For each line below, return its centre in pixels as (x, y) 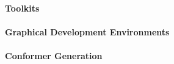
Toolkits (22, 8)
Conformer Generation (54, 55)
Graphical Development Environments (87, 31)
